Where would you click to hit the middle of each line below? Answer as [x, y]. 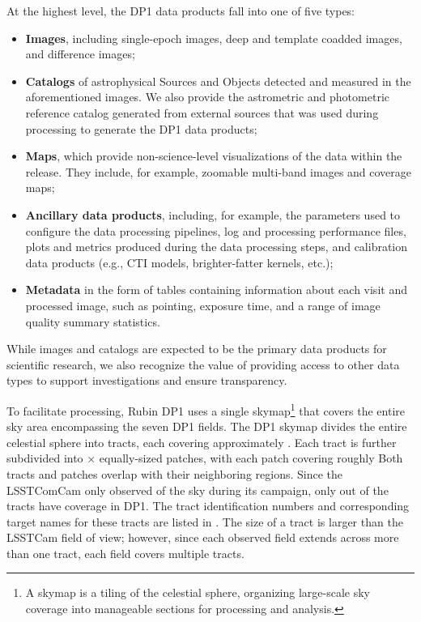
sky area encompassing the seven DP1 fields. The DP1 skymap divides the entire [207, 426]
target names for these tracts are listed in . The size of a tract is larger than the [205, 521]
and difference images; [80, 54]
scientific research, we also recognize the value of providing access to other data [203, 364]
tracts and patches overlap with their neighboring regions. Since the [175, 473]
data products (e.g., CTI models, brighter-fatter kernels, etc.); [179, 262]
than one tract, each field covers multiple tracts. [125, 553]
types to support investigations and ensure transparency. [147, 380]
